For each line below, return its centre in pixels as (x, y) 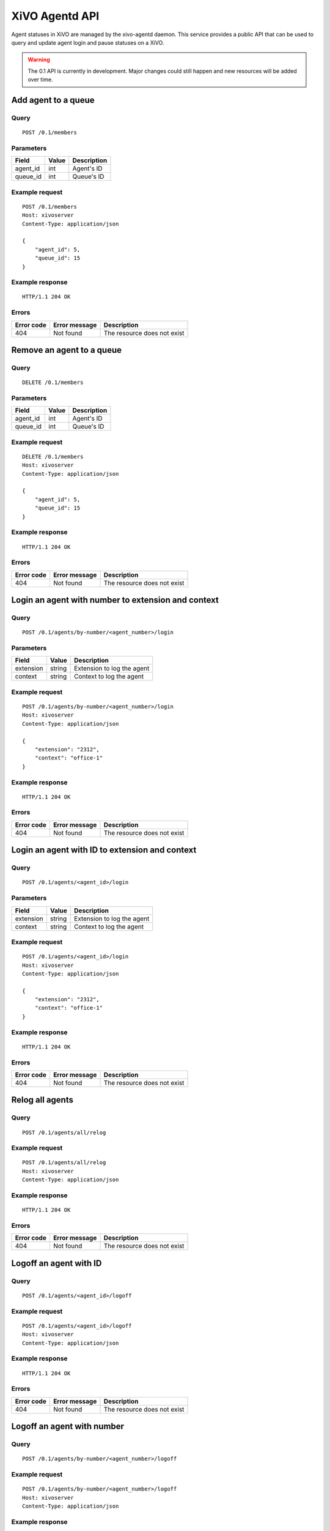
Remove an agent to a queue (67, 350)
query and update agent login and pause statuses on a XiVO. (88, 42)
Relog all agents (42, 1100)
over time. (40, 80)
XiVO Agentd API (55, 16)
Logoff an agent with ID (57, 1263)
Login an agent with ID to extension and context (104, 850)
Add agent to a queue (53, 100)
